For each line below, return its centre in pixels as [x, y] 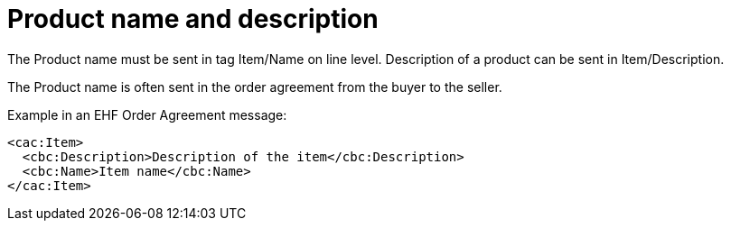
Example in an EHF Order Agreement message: [147, 114]
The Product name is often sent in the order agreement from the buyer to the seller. [255, 87]
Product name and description [193, 19]
